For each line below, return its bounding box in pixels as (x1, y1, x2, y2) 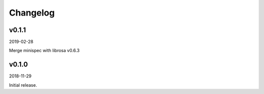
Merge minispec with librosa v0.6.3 (9, 48, 80, 54)
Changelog (9, 7, 55, 18)
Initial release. (9, 82, 37, 88)
